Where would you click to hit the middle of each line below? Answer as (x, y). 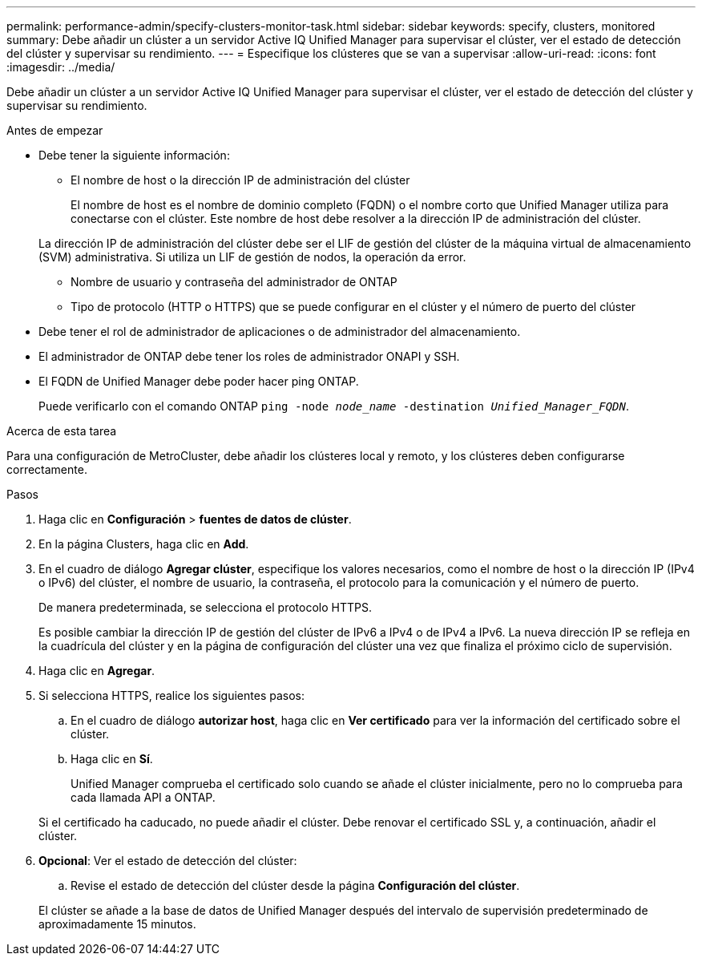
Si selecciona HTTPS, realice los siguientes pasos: (172, 695)
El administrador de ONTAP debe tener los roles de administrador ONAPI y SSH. (249, 356)
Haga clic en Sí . (112, 759)
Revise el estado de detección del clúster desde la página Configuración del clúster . (295, 885)
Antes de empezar (55, 130)
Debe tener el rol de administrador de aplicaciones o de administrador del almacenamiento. (280, 331)
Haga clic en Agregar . (97, 671)
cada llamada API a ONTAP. (143, 797)
